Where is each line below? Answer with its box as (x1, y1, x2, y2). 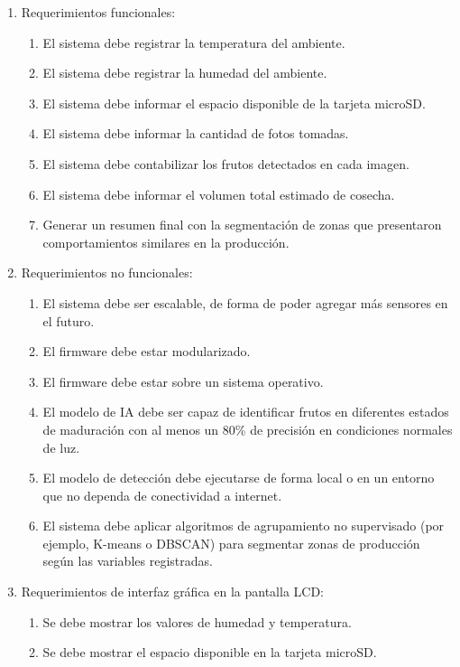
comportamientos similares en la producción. (42, 232, 290, 251)
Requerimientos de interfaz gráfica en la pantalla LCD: (21, 582, 325, 601)
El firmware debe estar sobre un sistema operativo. (42, 371, 324, 390)
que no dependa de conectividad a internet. (42, 485, 282, 504)
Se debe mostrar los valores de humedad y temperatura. (42, 612, 352, 631)
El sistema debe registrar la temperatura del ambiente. (42, 33, 345, 52)
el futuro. (42, 311, 95, 330)
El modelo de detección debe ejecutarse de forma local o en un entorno (42, 468, 435, 487)
